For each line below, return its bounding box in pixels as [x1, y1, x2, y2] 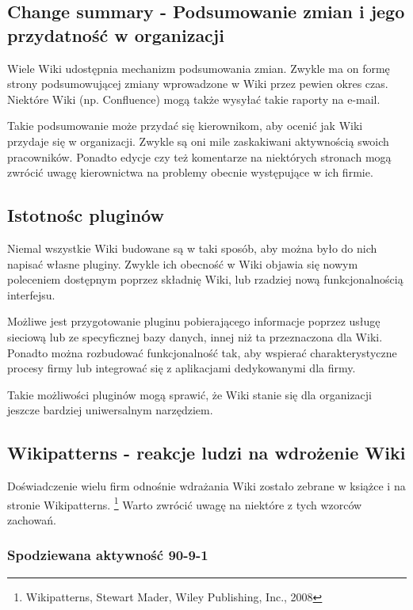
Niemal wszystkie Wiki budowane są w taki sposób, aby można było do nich [7, 239, 377, 256]
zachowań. [7, 511, 56, 528]
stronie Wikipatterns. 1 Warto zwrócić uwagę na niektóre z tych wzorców [7, 494, 362, 513]
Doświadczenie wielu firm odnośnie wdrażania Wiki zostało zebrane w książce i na [7, 478, 406, 494]
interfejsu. [7, 286, 55, 303]
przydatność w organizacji [7, 22, 224, 47]
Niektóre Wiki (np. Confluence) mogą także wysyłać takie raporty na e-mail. [7, 90, 380, 107]
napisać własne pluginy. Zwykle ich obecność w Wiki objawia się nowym [7, 255, 358, 272]
